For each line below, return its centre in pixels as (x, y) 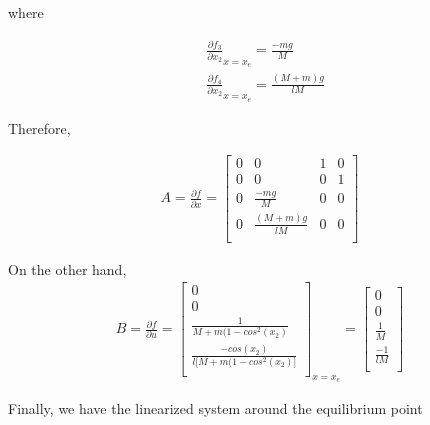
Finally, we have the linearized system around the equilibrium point (215, 408)
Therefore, (39, 127)
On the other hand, (67, 268)
